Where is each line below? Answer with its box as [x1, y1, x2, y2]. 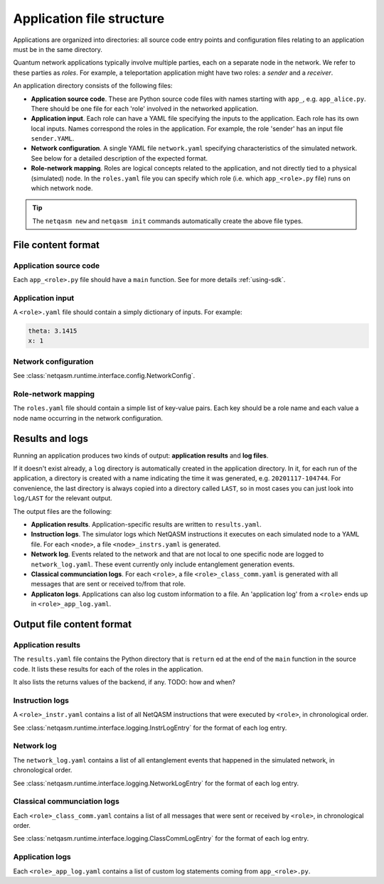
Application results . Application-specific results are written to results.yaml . [31, 519, 262, 529]
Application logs [13, 852, 71, 862]
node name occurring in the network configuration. [13, 414, 163, 422]
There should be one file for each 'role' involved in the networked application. [31, 104, 259, 113]
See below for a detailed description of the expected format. [31, 153, 208, 163]
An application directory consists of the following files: [13, 82, 173, 90]
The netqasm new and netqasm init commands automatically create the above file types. [32, 217, 304, 225]
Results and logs [13, 432, 89, 444]
